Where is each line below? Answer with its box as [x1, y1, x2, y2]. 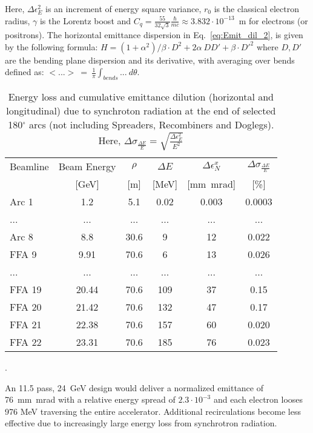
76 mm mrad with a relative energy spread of [5, 393, 176, 406]
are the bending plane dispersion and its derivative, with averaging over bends [5, 53, 295, 66]
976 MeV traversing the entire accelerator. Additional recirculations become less [5, 405, 301, 417]
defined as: [5, 65, 44, 78]
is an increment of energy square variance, [45, 2, 202, 15]
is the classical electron [214, 2, 299, 15]
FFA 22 [10, 334, 42, 349]
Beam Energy [58, 159, 116, 173]
